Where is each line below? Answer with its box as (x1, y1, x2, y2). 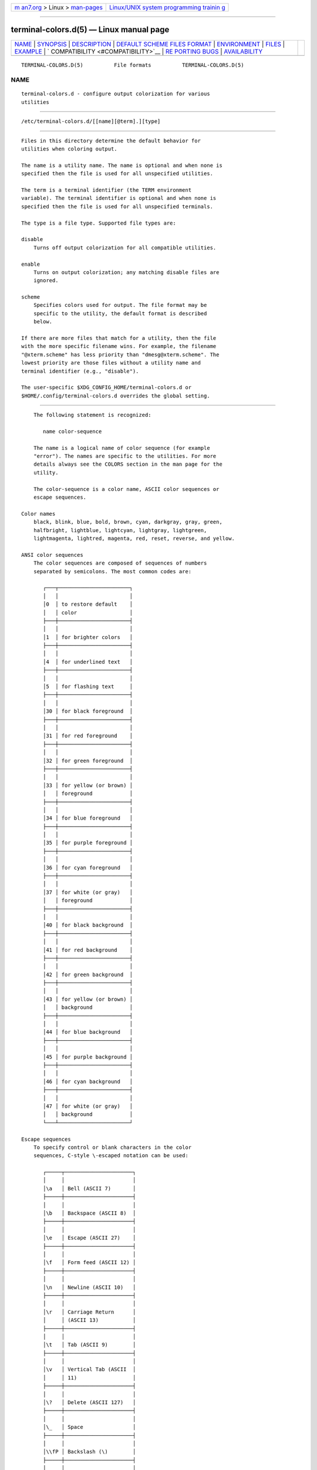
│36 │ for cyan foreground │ (43, 864, 133, 871)
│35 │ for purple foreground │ (43, 840, 133, 846)
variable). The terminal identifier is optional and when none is (21, 195, 217, 202)
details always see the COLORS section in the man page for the (33, 461, 222, 467)
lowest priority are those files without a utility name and (21, 359, 201, 366)
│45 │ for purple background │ (43, 1053, 133, 1060)
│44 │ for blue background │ (43, 1029, 133, 1035)
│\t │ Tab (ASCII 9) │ (43, 1341, 136, 1348)
